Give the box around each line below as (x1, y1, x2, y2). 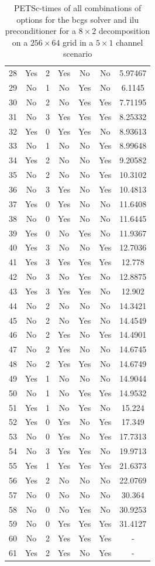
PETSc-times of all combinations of (14, 2, 142, 13)
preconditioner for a (5, 25, 76, 37)
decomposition (98, 25, 150, 37)
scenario (63, 47, 92, 60)
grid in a (63, 36, 94, 48)
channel (116, 36, 143, 48)
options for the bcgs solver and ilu (16, 13, 139, 25)
